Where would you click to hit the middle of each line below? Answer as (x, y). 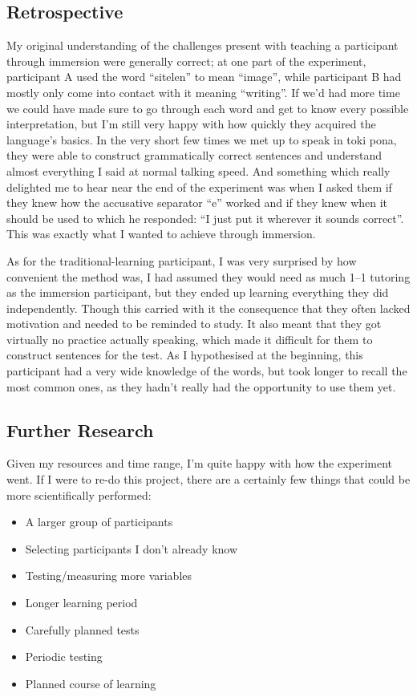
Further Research (80, 430)
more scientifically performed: (79, 494)
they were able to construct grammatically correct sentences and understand (194, 155)
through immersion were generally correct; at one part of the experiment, (186, 61)
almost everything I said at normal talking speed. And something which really (198, 170)
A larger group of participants (99, 522)
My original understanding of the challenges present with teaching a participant (202, 45)
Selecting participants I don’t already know (132, 548)
